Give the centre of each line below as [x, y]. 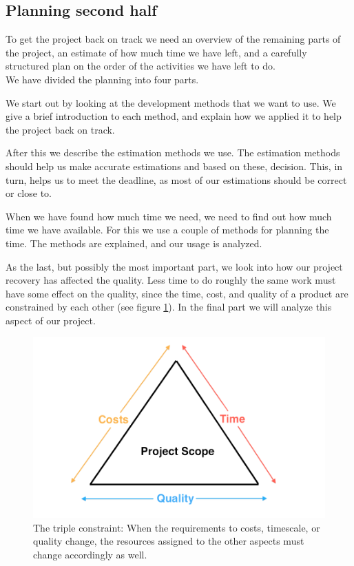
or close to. [29, 193]
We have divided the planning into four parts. [102, 79]
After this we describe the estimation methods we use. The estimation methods [173, 153]
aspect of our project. [51, 320]
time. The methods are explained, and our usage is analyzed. [134, 243]
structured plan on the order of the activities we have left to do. [140, 66]
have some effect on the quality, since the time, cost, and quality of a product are [177, 293]
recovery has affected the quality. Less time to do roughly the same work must [171, 280]
